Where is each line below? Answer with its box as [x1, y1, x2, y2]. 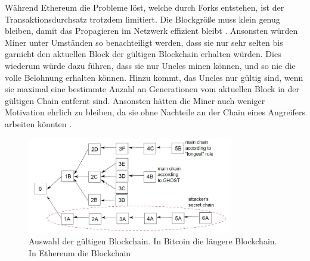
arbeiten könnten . [5, 117, 72, 130]
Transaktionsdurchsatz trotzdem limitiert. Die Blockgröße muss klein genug [5, 12, 280, 25]
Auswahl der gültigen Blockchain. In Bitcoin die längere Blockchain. [29, 235, 277, 247]
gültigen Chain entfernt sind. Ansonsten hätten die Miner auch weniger [5, 94, 265, 106]
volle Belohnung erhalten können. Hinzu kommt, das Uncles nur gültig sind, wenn [5, 71, 303, 83]
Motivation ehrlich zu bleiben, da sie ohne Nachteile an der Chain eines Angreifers [5, 106, 305, 118]
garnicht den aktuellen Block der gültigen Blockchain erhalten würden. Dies [5, 48, 281, 60]
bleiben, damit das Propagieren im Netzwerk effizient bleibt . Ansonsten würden [5, 24, 298, 37]
